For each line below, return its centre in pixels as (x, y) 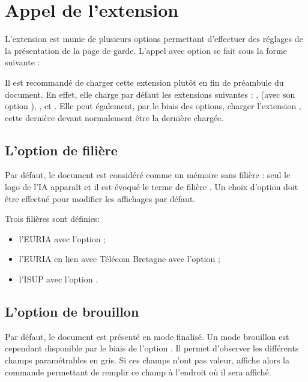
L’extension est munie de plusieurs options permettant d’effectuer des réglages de (154, 39)
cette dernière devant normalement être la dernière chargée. (114, 117)
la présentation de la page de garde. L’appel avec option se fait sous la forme (146, 50)
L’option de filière (61, 150)
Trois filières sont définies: (53, 219)
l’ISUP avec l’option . (59, 279)
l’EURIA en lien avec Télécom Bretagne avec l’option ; (119, 259)
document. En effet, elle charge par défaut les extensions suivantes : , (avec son (150, 94)
